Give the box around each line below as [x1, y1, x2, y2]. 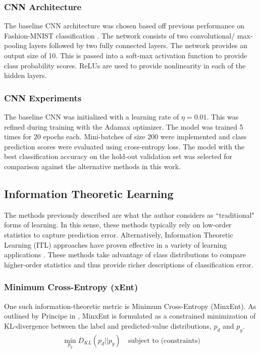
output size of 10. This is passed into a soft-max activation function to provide [4, 50, 247, 60]
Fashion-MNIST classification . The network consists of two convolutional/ [4, 30, 235, 41]
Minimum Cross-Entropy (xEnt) [4, 281, 138, 293]
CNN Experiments [4, 91, 82, 104]
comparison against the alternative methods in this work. [4, 161, 181, 171]
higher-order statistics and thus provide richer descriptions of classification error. [4, 259, 253, 269]
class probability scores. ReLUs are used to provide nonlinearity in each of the [4, 60, 246, 70]
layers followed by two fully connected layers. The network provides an [29, 40, 247, 51]
